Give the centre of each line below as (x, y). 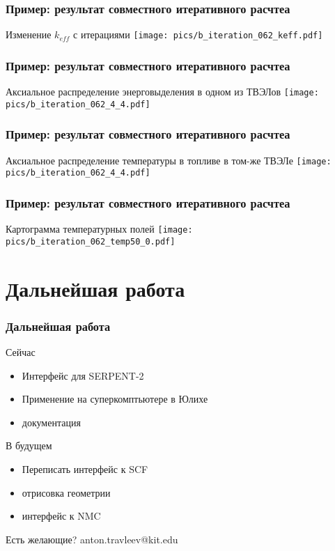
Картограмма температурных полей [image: (99, 229)
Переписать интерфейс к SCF (85, 469)
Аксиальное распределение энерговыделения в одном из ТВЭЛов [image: (162, 92)
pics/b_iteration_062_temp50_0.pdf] (91, 241)
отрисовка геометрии (66, 492)
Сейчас (21, 352)
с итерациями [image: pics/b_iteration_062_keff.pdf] (198, 34)
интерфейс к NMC (61, 516)
